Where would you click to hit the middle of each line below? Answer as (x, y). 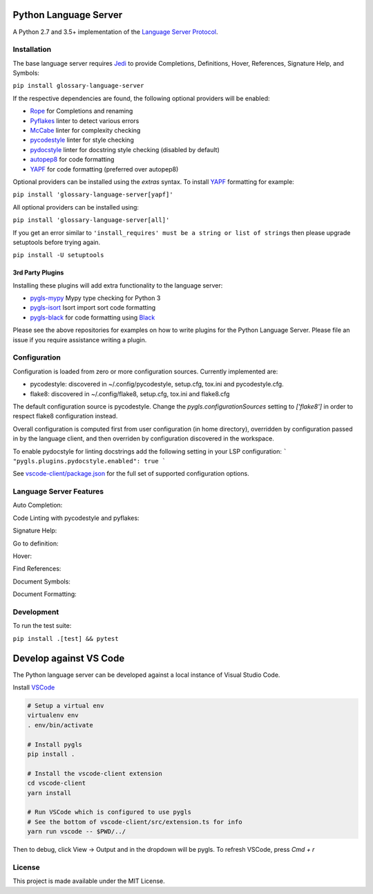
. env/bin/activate (60, 725)
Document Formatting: (45, 594)
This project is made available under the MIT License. (89, 881)
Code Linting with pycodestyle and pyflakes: (76, 518)
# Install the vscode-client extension (95, 773)
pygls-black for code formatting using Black (93, 317)
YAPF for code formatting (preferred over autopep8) (104, 169)
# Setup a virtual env (66, 706)
